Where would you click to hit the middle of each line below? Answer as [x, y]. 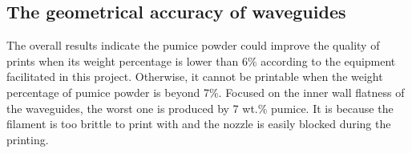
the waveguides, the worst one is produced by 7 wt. [132, 108]
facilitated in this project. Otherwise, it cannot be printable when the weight [195, 76]
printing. [28, 139]
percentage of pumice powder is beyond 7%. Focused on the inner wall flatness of [206, 92]
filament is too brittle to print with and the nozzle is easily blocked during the [199, 124]
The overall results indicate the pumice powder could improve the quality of [193, 45]
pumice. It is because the [332, 108]
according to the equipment [328, 60]
